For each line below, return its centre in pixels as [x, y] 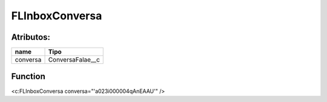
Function [28, 76]
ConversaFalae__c [74, 60]
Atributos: [31, 37]
